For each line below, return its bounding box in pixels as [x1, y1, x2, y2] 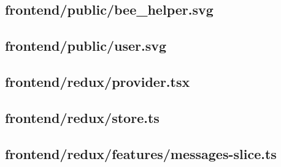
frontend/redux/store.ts [5, 108, 160, 127]
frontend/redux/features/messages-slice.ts [5, 144, 277, 163]
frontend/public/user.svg [5, 36, 167, 55]
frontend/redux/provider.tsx [5, 72, 190, 91]
